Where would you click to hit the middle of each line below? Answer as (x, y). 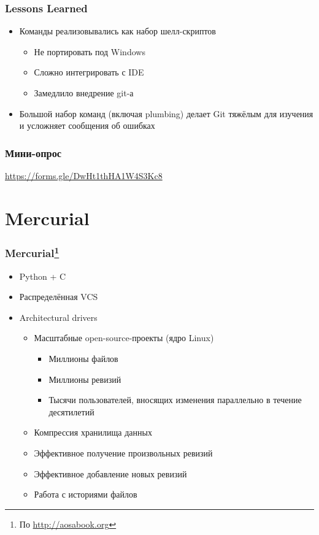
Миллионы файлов (83, 359)
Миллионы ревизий (85, 379)
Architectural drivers (58, 317)
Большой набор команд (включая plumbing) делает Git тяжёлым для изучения (166, 113)
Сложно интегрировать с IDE (89, 72)
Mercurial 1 (32, 252)
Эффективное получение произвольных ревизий (123, 452)
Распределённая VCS (59, 297)
